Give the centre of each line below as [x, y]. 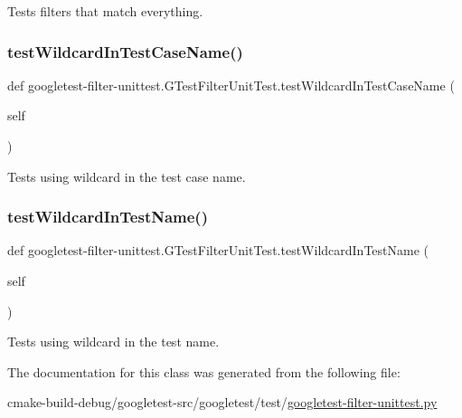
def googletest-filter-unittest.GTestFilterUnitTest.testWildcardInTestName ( [218, 250]
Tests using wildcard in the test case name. [127, 176]
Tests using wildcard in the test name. [113, 342]
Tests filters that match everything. [105, 11]
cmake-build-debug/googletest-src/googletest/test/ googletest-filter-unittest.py [222, 402]
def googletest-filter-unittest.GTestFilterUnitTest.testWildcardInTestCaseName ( [231, 85]
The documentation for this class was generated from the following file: [204, 371]
